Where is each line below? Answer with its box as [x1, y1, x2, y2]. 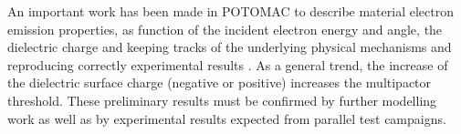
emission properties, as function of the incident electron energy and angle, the [7, 19, 443, 38]
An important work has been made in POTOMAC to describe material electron [7, 2, 454, 20]
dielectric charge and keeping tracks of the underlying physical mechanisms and [7, 37, 452, 57]
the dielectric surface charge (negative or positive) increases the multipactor [7, 73, 432, 92]
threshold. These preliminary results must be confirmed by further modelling [7, 90, 437, 109]
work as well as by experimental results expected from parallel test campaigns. [7, 108, 446, 128]
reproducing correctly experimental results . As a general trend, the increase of [7, 55, 448, 74]
